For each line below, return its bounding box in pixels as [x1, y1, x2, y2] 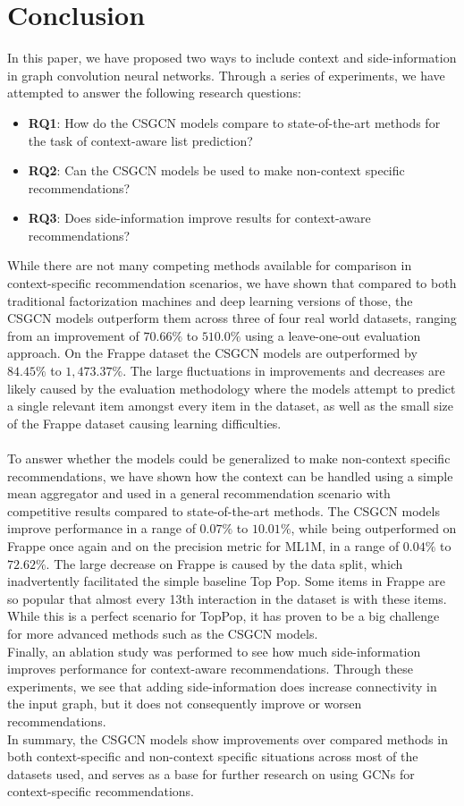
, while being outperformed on [291, 519, 457, 538]
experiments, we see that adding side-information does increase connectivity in [7, 676, 437, 695]
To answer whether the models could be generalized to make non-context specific [7, 449, 451, 467]
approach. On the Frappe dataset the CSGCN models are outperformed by [7, 344, 418, 362]
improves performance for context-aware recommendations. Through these [7, 659, 413, 678]
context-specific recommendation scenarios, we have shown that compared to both [7, 274, 457, 293]
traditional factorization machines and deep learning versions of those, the [7, 291, 413, 310]
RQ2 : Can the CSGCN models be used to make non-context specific [28, 161, 405, 180]
